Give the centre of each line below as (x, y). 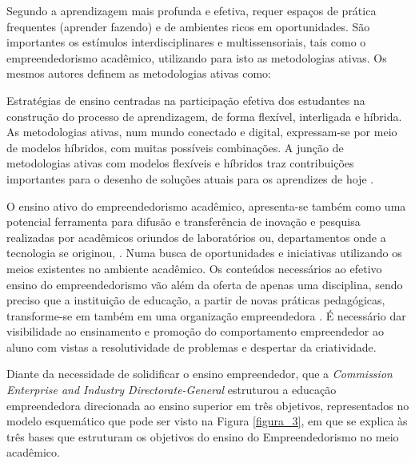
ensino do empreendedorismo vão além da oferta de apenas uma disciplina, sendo (205, 284)
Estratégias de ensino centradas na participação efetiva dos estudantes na (186, 100)
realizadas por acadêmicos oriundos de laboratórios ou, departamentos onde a (196, 237)
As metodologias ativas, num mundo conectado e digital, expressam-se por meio (202, 132)
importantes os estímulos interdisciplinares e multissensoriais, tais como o (186, 42)
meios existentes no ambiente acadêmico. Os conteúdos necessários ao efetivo (194, 268)
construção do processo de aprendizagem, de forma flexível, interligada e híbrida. (204, 116)
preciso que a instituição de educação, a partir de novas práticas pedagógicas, (196, 300)
